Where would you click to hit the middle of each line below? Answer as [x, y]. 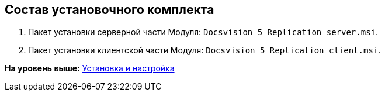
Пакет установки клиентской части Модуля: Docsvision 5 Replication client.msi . [204, 50]
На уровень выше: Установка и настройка [90, 68]
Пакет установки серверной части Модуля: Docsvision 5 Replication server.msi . [203, 32]
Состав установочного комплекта [110, 10]
